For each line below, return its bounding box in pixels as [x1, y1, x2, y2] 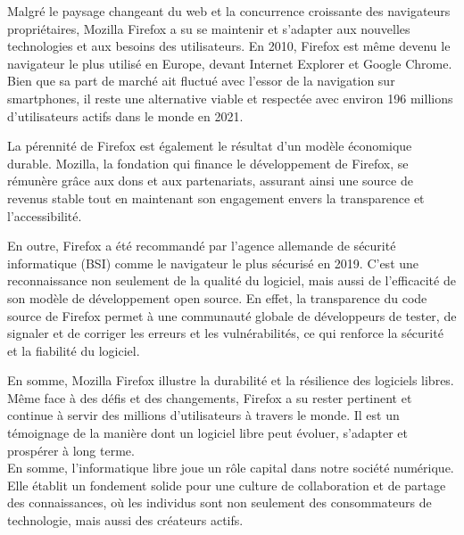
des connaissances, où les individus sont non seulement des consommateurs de [7, 493, 432, 512]
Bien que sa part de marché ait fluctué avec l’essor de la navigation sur [7, 71, 395, 90]
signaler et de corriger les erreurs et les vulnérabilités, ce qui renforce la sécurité [7, 324, 443, 342]
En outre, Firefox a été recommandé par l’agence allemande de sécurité [7, 236, 396, 255]
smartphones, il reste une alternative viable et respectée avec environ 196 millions [7, 88, 453, 107]
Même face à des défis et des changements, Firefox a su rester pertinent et [7, 388, 412, 407]
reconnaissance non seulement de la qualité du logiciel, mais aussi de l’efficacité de [7, 271, 456, 290]
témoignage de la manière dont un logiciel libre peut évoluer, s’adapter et [7, 424, 409, 442]
